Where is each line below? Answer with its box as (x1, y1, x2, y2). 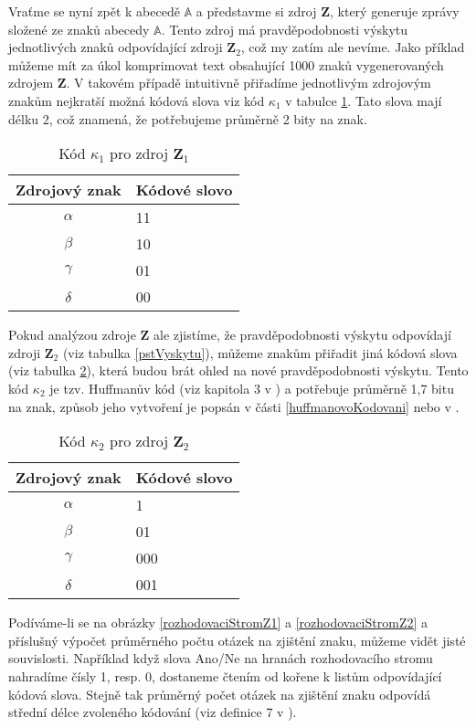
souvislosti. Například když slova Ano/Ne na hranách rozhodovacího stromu (8, 649, 433, 668)
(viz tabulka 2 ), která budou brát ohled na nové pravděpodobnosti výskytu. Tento (8, 361, 469, 380)
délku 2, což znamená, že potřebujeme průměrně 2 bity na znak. (8, 109, 367, 128)
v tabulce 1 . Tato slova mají (285, 90, 442, 110)
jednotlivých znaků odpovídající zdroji (8, 37, 223, 57)
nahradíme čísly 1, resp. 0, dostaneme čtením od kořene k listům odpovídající (8, 666, 442, 685)
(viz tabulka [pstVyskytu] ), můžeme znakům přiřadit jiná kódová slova (62, 343, 458, 362)
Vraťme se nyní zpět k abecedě (8, 2, 180, 20)
